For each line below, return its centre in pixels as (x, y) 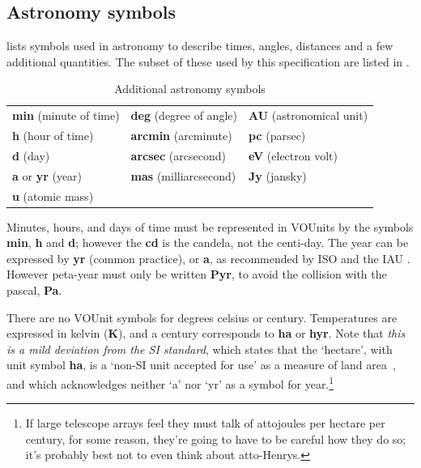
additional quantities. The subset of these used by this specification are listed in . (208, 61)
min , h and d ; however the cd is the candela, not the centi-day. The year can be (208, 243)
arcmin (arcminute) (181, 136)
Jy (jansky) (277, 175)
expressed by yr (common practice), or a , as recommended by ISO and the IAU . (208, 258)
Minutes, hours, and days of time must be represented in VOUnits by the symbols (210, 226)
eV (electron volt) (293, 155)
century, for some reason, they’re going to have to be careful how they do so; (216, 438)
